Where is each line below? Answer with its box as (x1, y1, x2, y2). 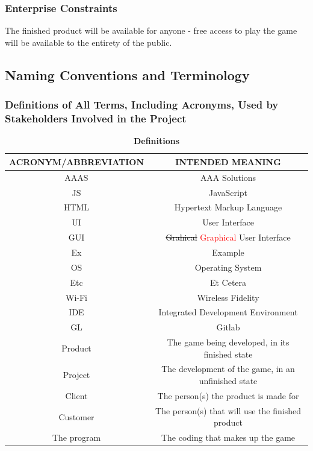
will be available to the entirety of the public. (5, 36, 172, 48)
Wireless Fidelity (197, 291, 259, 303)
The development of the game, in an (161, 362, 295, 375)
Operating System (194, 260, 262, 273)
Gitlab (216, 321, 240, 333)
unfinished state (199, 374, 258, 387)
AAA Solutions (200, 171, 256, 183)
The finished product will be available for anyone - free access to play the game (5, 24, 297, 37)
